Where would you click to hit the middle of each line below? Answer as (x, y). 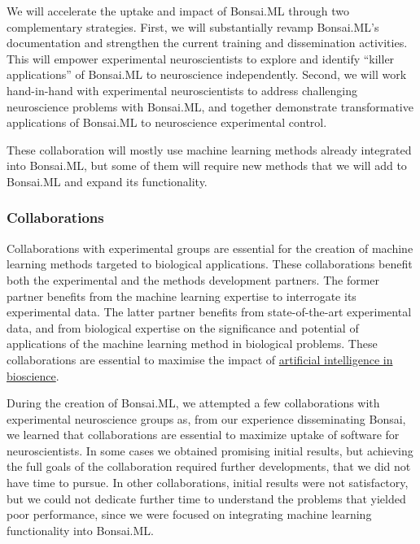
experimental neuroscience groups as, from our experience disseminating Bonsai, (206, 418)
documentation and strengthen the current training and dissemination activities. (207, 43)
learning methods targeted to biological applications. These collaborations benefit (210, 264)
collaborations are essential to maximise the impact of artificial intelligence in (200, 359)
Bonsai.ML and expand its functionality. (107, 181)
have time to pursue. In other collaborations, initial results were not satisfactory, (208, 483)
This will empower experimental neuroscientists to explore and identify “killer (201, 58)
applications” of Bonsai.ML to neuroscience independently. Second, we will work (207, 74)
